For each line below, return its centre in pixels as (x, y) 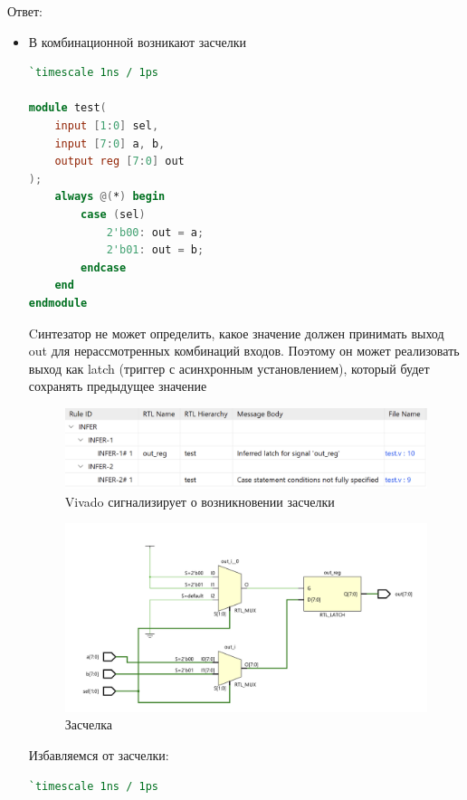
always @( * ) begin (110, 197)
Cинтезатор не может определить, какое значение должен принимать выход (236, 333)
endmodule (58, 303)
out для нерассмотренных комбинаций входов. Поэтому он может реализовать (244, 351)
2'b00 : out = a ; (155, 232)
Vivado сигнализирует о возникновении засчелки (200, 501)
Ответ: (25, 11)
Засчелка (89, 724)
